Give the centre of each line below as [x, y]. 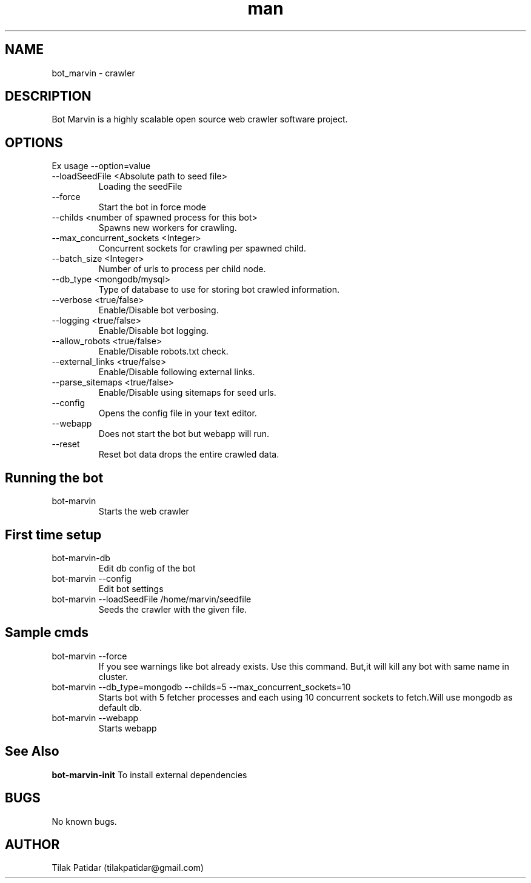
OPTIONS [34, 142]
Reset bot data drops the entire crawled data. [189, 455]
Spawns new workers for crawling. [168, 228]
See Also [32, 751]
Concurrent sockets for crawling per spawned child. [202, 248]
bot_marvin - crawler [93, 73]
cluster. [113, 676]
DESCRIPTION [48, 96]
